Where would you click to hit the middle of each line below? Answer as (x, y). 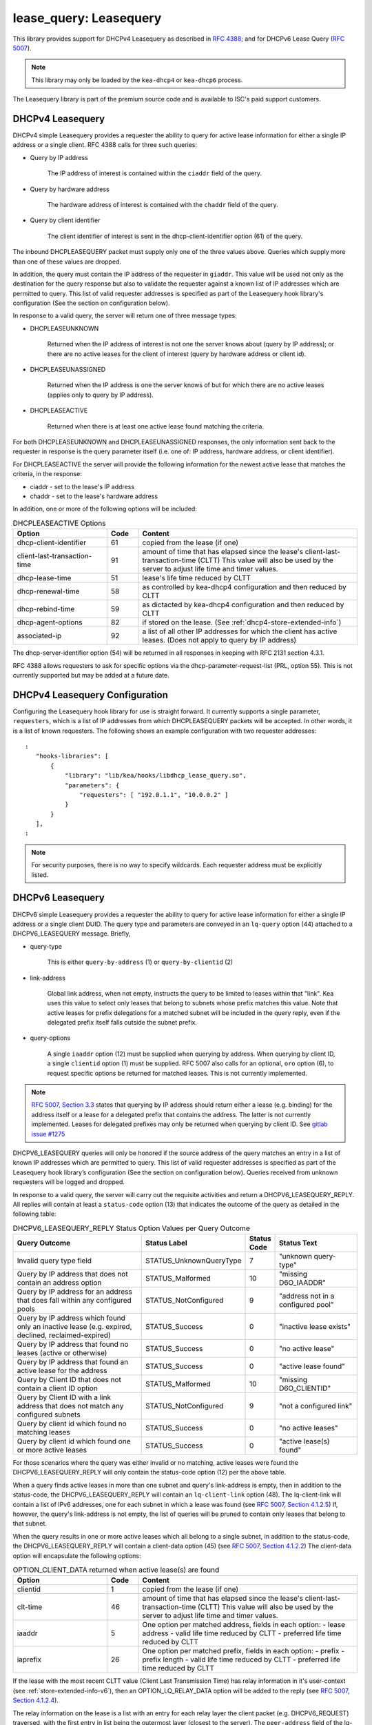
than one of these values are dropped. (67, 262)
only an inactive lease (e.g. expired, (74, 1327)
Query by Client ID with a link (64, 1397)
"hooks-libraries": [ (72, 756)
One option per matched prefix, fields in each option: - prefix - (243, 1651)
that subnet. (30, 1524)
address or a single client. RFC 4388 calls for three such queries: (105, 145)
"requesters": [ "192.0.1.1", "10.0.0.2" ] (154, 795)
